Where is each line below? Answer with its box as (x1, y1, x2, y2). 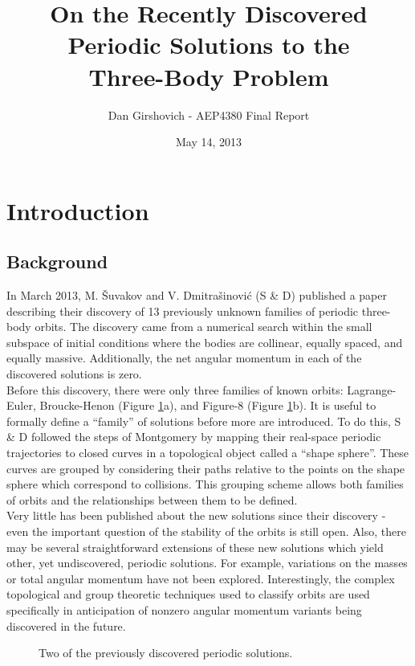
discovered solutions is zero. (6, 366, 142, 382)
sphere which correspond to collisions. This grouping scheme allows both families (6, 476, 404, 492)
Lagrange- (347, 381, 397, 398)
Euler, (6, 397, 36, 414)
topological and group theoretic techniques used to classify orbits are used (6, 586, 370, 603)
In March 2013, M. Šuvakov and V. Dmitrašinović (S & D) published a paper (6, 287, 387, 304)
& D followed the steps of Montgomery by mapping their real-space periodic (6, 428, 381, 445)
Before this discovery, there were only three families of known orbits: (6, 381, 344, 398)
